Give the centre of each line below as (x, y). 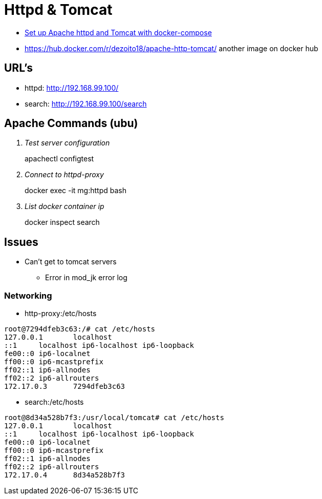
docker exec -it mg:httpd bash (76, 191)
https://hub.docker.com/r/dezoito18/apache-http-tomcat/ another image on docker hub (171, 48)
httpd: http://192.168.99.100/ (72, 88)
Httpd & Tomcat (58, 10)
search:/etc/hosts (54, 402)
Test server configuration (67, 143)
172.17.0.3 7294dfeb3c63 (65, 387)
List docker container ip (65, 206)
